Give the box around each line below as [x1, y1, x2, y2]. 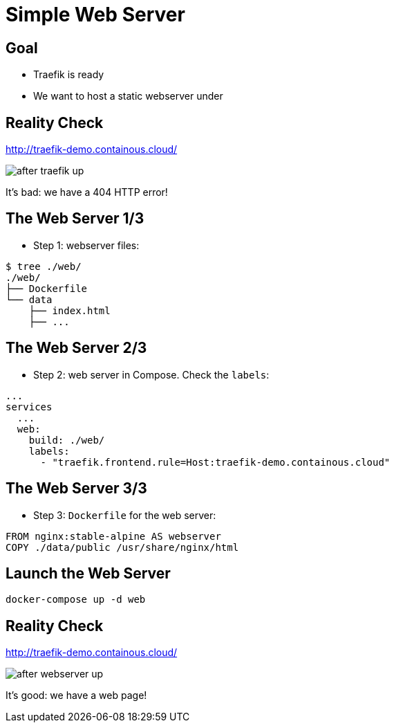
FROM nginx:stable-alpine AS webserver [6, 530, 221, 542]
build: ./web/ [28, 434, 105, 446]
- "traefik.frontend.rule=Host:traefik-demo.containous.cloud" [40, 456, 391, 468]
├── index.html [28, 304, 111, 316]
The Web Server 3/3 [6, 480, 147, 498]
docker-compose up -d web [6, 594, 146, 606]
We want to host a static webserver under [33, 90, 223, 102]
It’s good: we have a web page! [6, 689, 147, 702]
